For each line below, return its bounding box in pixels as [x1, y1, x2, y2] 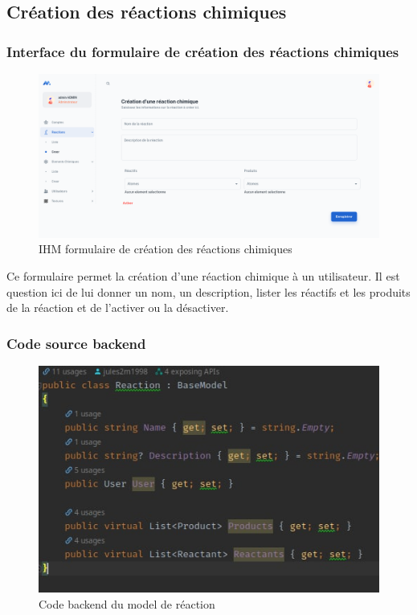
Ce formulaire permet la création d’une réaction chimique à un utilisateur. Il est [6, 267, 400, 284]
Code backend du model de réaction [39, 595, 215, 612]
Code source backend [6, 333, 146, 353]
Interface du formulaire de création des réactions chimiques [6, 41, 399, 61]
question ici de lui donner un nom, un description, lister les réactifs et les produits [6, 283, 411, 300]
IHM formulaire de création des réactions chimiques [39, 240, 292, 257]
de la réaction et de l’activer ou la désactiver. [6, 299, 229, 316]
